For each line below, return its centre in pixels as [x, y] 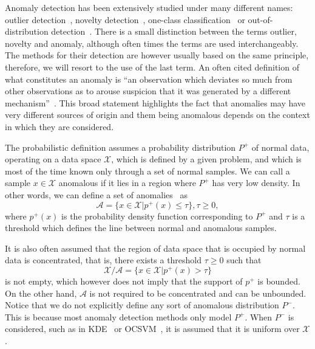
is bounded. [279, 281]
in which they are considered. [59, 126]
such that [244, 260]
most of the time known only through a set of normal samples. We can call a [147, 171]
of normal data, [280, 147]
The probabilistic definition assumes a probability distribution [120, 147]
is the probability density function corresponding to [157, 216]
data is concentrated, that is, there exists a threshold [103, 260]
